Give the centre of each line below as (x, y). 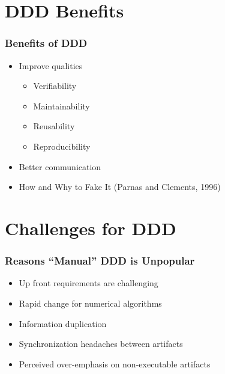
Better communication (60, 166)
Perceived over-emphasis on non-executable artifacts (115, 363)
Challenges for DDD (91, 228)
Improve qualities (51, 65)
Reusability (54, 126)
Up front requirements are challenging (88, 283)
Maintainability (61, 106)
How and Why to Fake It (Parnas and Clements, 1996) (120, 187)
